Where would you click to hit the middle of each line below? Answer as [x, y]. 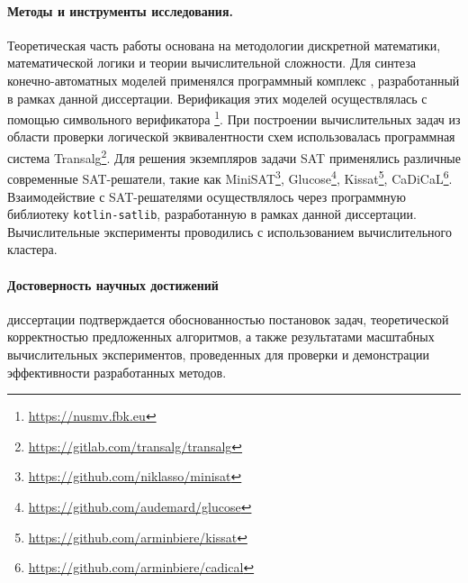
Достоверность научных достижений [113, 284]
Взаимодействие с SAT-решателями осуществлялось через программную [207, 196]
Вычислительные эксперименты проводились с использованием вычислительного [229, 231]
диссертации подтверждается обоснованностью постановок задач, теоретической [228, 319]
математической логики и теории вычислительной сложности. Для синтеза [211, 63]
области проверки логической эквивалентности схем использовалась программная [231, 137]
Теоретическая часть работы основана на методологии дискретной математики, [224, 45]
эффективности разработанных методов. [117, 372]
